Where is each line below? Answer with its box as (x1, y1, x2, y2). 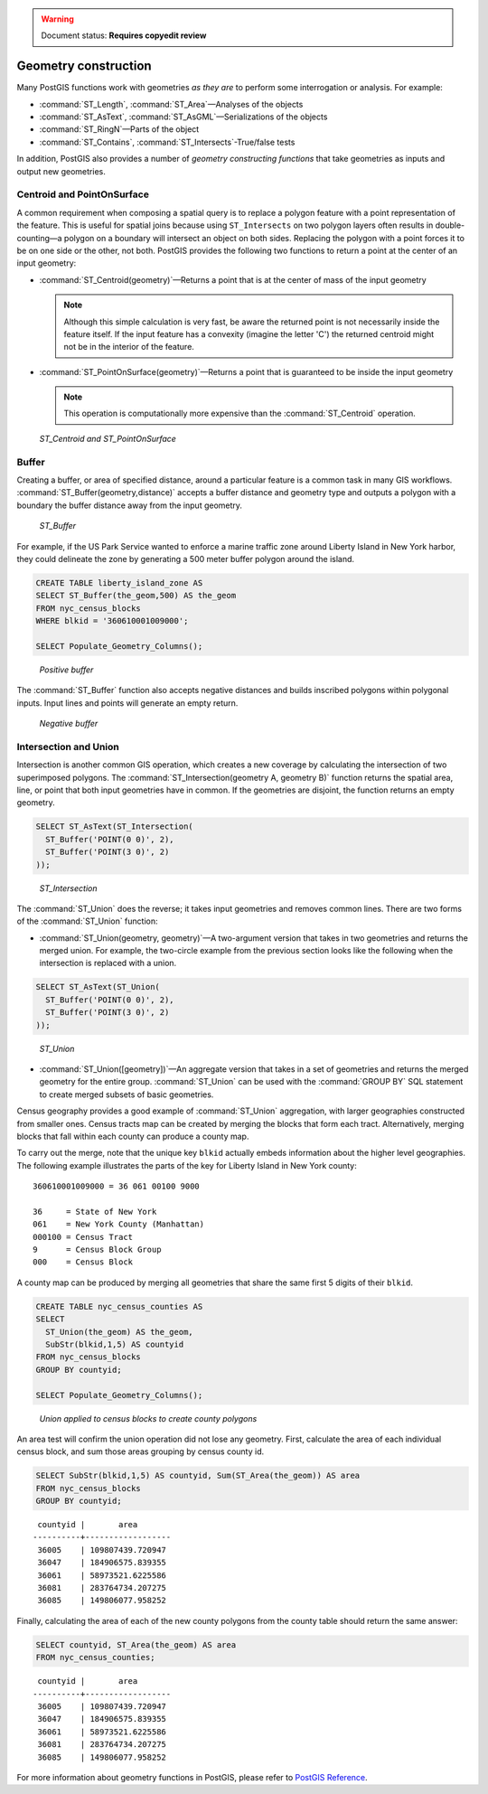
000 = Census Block (33, 1257, 134, 1267)
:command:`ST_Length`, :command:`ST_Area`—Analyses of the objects (39, 99, 304, 109)
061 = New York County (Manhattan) (33, 1219, 205, 1229)
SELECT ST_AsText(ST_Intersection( (35, 822, 193, 831)
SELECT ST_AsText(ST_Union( (35, 982, 160, 992)
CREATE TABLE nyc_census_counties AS (35, 1301, 203, 1311)
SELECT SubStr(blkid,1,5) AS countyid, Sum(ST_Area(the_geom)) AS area (35, 1470, 361, 1481)
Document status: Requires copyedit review (41, 30, 207, 41)
